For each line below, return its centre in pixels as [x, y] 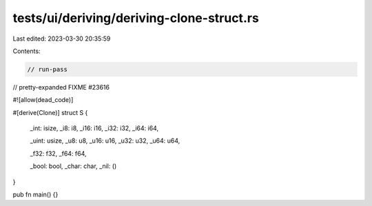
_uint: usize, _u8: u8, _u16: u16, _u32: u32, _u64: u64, [105, 141]
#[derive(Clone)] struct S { [50, 112]
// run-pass [48, 69]
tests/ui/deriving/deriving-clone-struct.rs [136, 18]
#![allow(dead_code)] [43, 100]
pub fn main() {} [35, 195]
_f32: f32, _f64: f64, [58, 153]
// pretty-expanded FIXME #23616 [61, 87]
